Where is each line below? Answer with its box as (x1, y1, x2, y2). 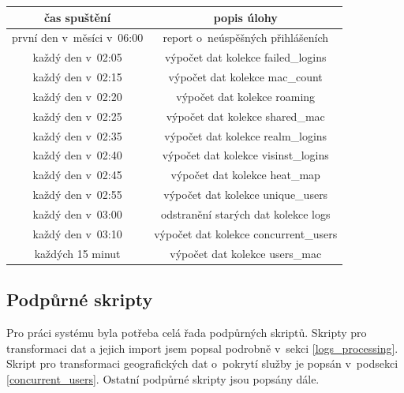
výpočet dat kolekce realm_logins (164, 127, 327, 144)
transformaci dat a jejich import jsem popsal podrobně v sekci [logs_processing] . (6, 339, 398, 356)
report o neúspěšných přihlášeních (163, 29, 328, 46)
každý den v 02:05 (32, 49, 122, 65)
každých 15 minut (34, 245, 121, 261)
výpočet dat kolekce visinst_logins (162, 147, 329, 163)
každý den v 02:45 (32, 167, 122, 183)
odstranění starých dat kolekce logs (160, 205, 331, 222)
